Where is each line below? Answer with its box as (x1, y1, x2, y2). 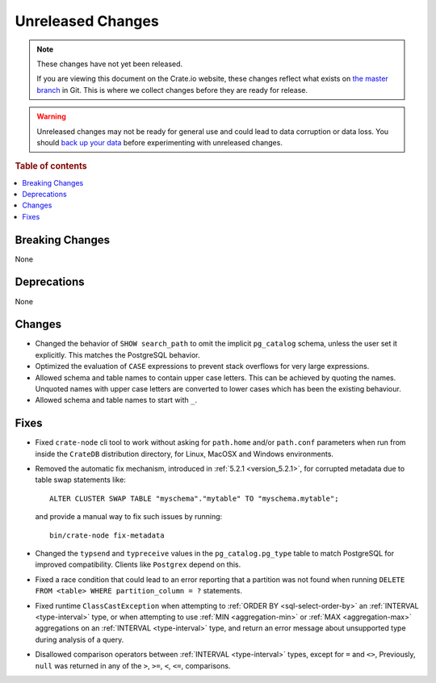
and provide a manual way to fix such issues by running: (35, 512, 223, 522)
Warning (36, 111, 66, 121)
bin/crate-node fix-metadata (49, 530, 165, 540)
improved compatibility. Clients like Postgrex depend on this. (35, 559, 241, 569)
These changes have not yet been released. (36, 59, 183, 69)
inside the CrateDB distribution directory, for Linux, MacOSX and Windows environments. (35, 449, 334, 459)
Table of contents (15, 161, 88, 172)
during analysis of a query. (35, 635, 124, 644)
